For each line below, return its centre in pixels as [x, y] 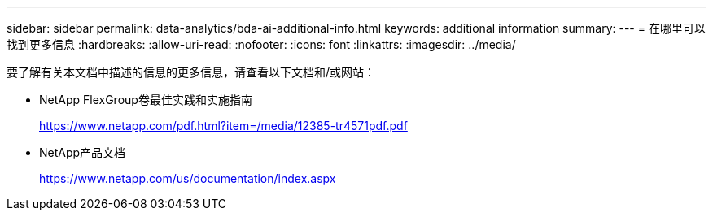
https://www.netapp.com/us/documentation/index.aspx [188, 178]
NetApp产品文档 [83, 152]
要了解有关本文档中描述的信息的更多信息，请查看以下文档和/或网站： [191, 72]
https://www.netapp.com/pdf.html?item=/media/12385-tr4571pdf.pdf [223, 126]
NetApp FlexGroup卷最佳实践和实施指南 [146, 100]
